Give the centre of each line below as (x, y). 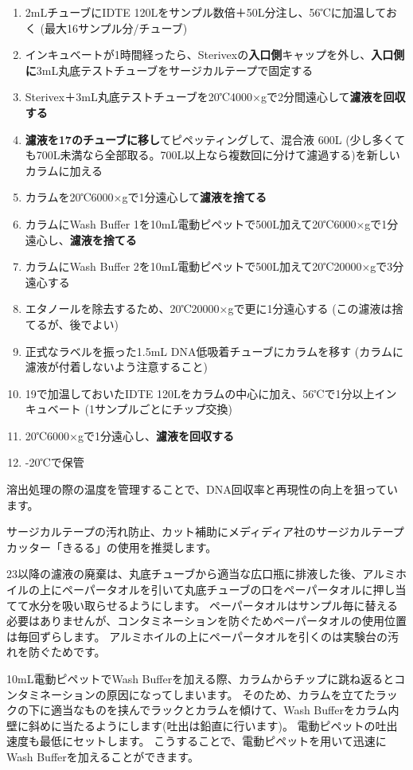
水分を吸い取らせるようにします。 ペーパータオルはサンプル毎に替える (213, 605)
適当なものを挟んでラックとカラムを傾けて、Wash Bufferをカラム (219, 710)
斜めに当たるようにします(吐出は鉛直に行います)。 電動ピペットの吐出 (213, 725)
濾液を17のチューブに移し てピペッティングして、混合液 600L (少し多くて (215, 139)
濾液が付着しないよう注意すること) (116, 367)
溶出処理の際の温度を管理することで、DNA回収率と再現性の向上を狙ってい (203, 489)
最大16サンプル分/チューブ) (116, 27)
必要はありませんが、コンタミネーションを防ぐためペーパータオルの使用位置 (206, 621)
